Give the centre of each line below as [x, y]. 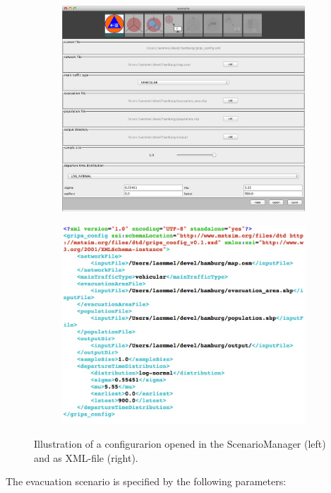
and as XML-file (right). [86, 457]
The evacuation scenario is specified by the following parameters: [146, 481]
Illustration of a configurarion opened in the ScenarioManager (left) [180, 444]
